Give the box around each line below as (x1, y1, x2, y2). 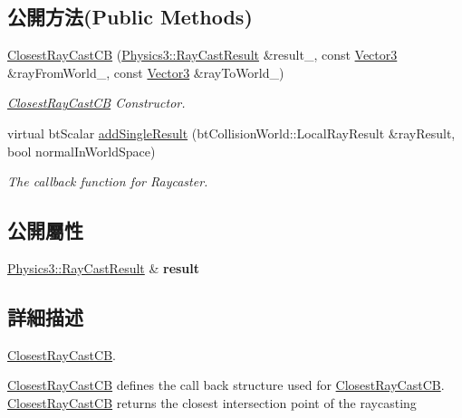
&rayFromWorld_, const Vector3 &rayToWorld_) (7, 62, 284, 81)
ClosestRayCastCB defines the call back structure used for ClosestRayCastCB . (7, 375, 445, 394)
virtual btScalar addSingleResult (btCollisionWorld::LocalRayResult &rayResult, (7, 123, 456, 142)
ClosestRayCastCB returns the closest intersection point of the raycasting (7, 393, 417, 412)
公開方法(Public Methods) (7, 3, 253, 31)
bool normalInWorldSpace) (7, 141, 156, 160)
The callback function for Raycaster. (7, 172, 208, 191)
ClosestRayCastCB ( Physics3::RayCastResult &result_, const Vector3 (7, 45, 398, 64)
